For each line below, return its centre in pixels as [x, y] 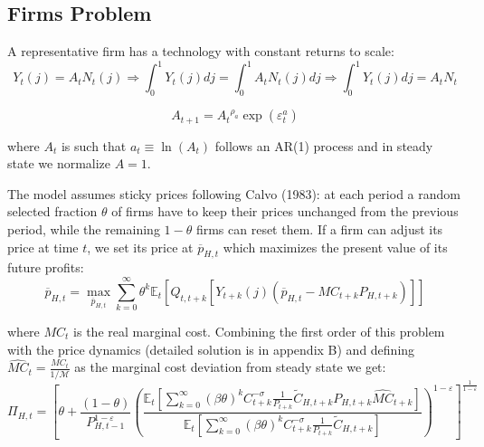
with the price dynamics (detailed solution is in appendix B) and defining [211, 349]
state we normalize [59, 163]
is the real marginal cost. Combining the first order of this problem [259, 332]
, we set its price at [140, 247]
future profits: [46, 267]
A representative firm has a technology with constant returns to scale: [201, 51]
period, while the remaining [84, 228]
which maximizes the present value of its [335, 247]
